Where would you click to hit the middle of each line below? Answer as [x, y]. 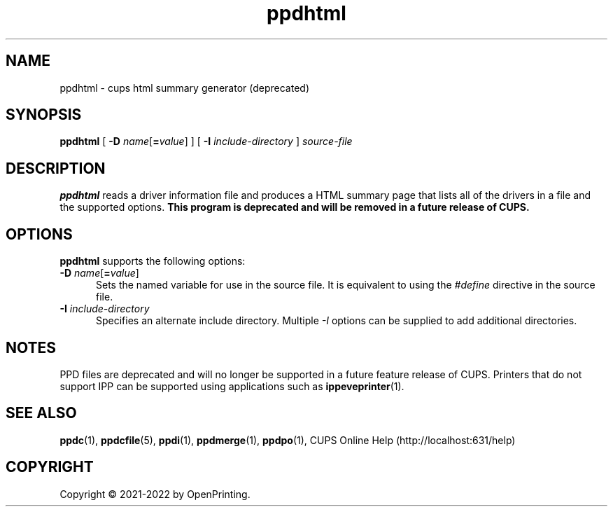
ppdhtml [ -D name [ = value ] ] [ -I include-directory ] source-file [206, 141]
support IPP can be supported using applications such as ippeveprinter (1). [232, 386]
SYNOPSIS [44, 115]
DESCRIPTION [56, 168]
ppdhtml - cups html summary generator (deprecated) [185, 88]
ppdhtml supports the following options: [153, 261]
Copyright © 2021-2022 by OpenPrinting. [155, 494]
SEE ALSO [41, 413]
